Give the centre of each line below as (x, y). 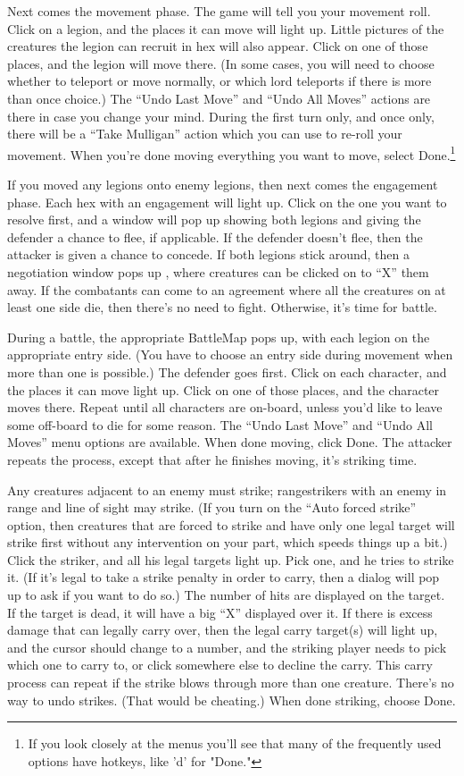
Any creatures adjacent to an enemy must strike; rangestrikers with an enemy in (227, 489)
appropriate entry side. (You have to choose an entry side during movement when (230, 354)
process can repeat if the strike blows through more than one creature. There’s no (231, 683)
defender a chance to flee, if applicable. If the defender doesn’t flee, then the (215, 236)
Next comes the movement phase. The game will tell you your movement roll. (219, 11)
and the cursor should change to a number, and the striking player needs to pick (227, 647)
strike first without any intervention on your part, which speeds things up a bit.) (228, 542)
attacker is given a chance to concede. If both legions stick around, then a (208, 254)
